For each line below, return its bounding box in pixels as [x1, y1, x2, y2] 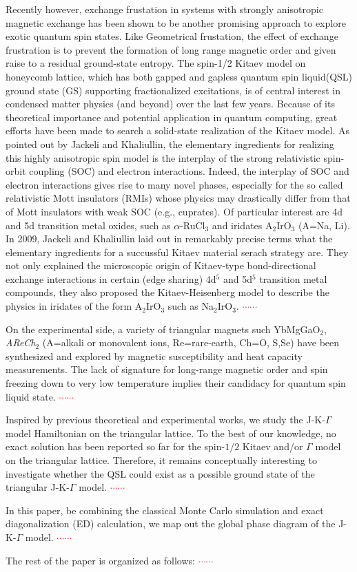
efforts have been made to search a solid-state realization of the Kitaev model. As [6, 123, 349, 138]
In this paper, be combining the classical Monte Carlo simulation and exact [6, 502, 324, 517]
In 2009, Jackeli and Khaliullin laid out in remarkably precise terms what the [6, 231, 333, 246]
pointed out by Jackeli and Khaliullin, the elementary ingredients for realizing [6, 136, 334, 151]
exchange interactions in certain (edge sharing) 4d [6, 271, 216, 286]
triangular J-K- [6, 480, 70, 494]
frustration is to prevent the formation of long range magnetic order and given [6, 42, 336, 56]
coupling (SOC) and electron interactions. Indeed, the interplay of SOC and [29, 164, 349, 178]
